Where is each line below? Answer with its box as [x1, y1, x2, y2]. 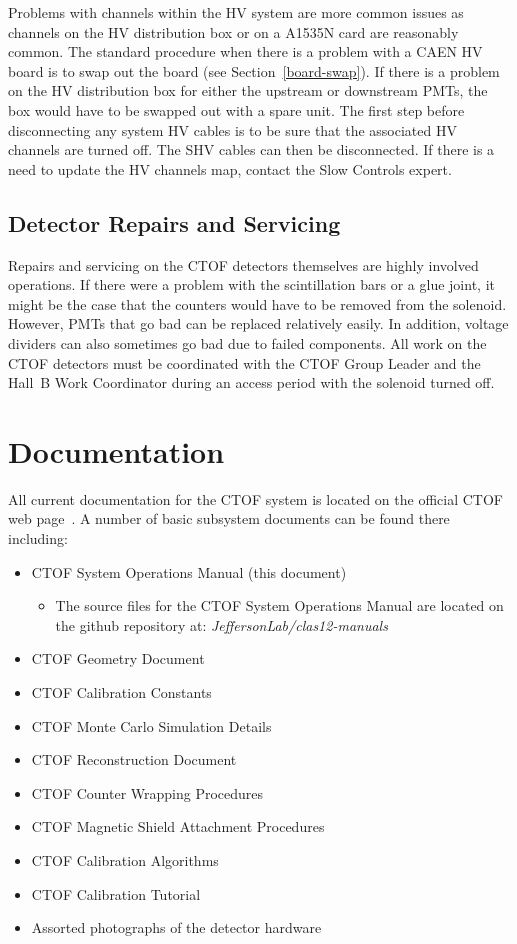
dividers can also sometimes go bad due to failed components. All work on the [8, 332, 487, 353]
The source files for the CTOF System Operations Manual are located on [55, 595, 504, 616]
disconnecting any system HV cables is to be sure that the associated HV [8, 119, 457, 140]
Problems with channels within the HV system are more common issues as [8, 2, 464, 22]
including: [8, 528, 68, 549]
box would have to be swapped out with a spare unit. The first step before [8, 99, 465, 120]
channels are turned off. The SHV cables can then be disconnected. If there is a [8, 139, 495, 160]
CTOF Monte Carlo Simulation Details [31, 715, 272, 736]
